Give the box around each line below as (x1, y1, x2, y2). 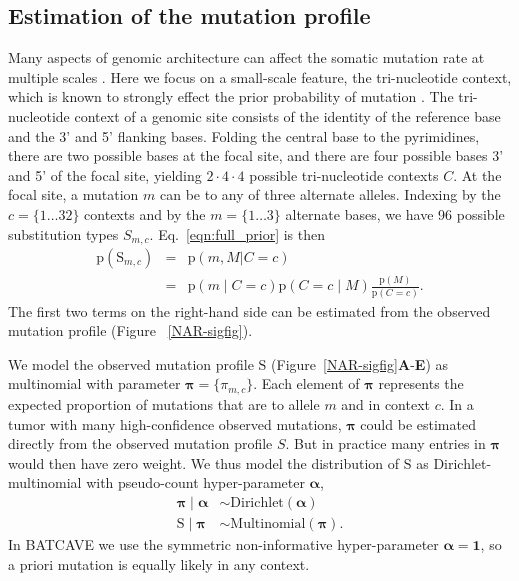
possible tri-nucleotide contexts (249, 164, 439, 185)
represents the (378, 373, 464, 394)
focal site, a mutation (8, 184, 139, 205)
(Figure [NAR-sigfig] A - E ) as (271, 353, 449, 374)
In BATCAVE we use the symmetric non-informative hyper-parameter (8, 533, 439, 554)
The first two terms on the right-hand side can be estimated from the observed (8, 300, 491, 321)
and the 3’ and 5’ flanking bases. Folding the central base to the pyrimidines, (8, 125, 480, 146)
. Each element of (253, 373, 360, 394)
